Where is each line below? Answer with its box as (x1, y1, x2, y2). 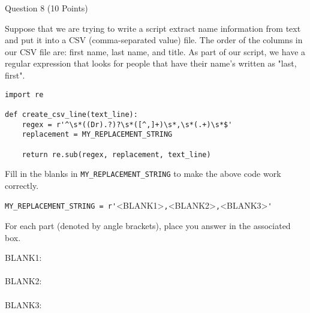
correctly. (5, 179, 39, 191)
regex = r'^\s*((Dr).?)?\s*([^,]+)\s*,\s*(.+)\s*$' (22, 120, 233, 129)
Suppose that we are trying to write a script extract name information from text (5, 22, 301, 34)
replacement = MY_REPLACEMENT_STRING (22, 130, 173, 139)
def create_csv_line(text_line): (5, 110, 138, 119)
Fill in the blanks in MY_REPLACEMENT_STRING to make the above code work (5, 167, 281, 180)
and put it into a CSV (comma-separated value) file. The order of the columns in (5, 34, 303, 46)
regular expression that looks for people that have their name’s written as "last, (5, 57, 297, 70)
